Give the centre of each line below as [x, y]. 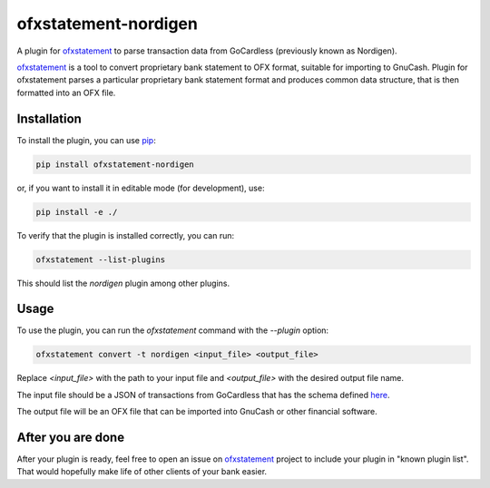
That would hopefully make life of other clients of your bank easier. [142, 472]
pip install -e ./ [77, 212]
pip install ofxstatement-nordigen [115, 164]
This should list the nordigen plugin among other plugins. [123, 283]
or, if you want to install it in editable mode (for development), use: [141, 188]
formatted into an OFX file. [66, 93]
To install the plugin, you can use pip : [86, 140]
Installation [49, 118]
